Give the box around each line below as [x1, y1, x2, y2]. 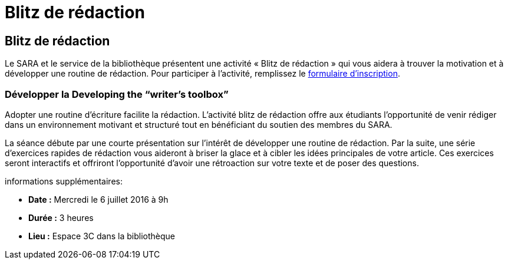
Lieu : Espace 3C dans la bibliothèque [28, 230, 175, 241]
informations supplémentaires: [5, 176, 123, 186]
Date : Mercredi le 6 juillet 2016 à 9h [28, 194, 169, 204]
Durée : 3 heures [28, 212, 94, 223]
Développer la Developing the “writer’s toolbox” [5, 88, 229, 100]
